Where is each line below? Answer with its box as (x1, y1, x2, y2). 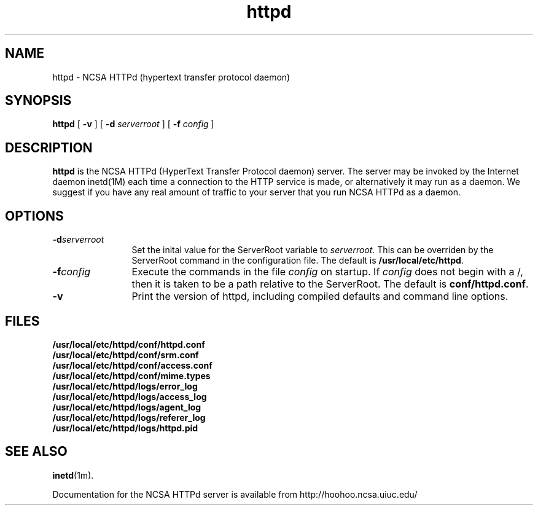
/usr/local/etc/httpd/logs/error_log (52, 380, 198, 391)
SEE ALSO (5, 444, 68, 460)
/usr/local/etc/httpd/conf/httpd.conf (52, 339, 205, 350)
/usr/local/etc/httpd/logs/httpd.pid (52, 422, 198, 433)
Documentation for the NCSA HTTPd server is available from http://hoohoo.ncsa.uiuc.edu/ (52, 488, 418, 500)
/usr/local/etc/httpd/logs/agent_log (52, 401, 201, 412)
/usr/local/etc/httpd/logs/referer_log (52, 412, 206, 423)
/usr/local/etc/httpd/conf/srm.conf (52, 349, 199, 360)
